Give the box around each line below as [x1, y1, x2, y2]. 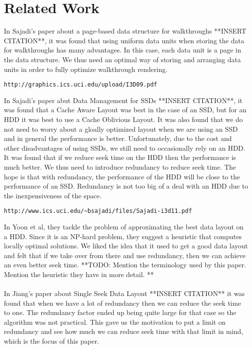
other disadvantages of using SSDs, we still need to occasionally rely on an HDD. [4, 142, 246, 153]
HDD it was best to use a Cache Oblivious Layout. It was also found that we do [4, 114, 243, 124]
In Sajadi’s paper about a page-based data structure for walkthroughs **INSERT [4, 26, 247, 36]
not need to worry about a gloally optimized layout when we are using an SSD [4, 123, 238, 134]
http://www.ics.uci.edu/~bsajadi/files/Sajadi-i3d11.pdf [4, 208, 192, 215]
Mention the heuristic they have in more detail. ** [4, 269, 154, 279]
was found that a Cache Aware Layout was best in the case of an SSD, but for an [4, 105, 247, 115]
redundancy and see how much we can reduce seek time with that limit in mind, [4, 326, 243, 336]
